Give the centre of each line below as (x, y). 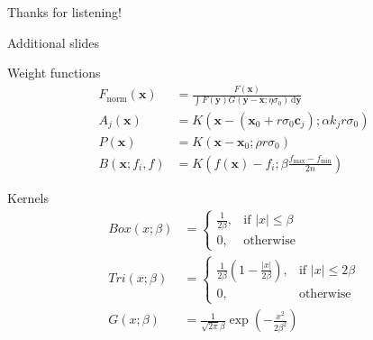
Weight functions (54, 73)
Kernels (28, 197)
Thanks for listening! (64, 12)
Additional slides (54, 42)
